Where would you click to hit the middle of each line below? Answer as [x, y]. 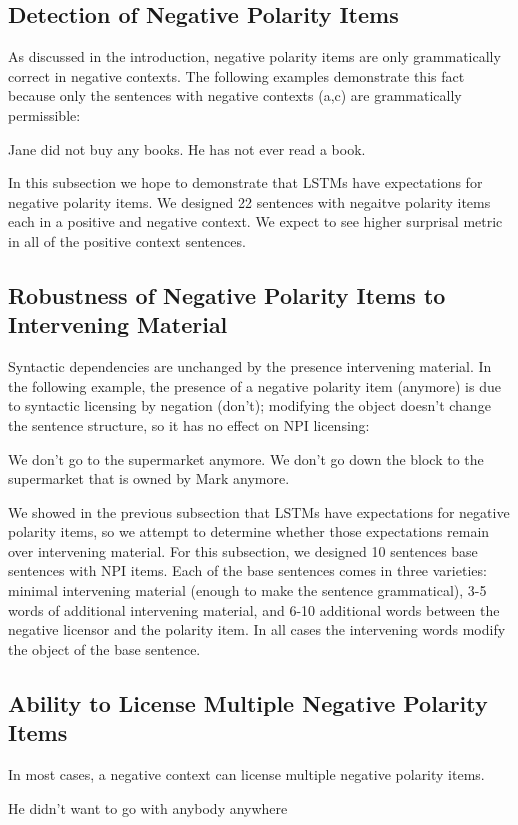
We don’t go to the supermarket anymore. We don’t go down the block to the [246, 458]
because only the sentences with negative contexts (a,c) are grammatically [235, 95]
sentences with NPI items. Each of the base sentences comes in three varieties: [247, 570]
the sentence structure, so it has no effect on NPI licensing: [189, 424]
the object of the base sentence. [104, 648]
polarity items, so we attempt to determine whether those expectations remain [249, 531]
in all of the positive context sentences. [127, 240]
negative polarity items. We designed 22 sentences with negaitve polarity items [249, 201]
